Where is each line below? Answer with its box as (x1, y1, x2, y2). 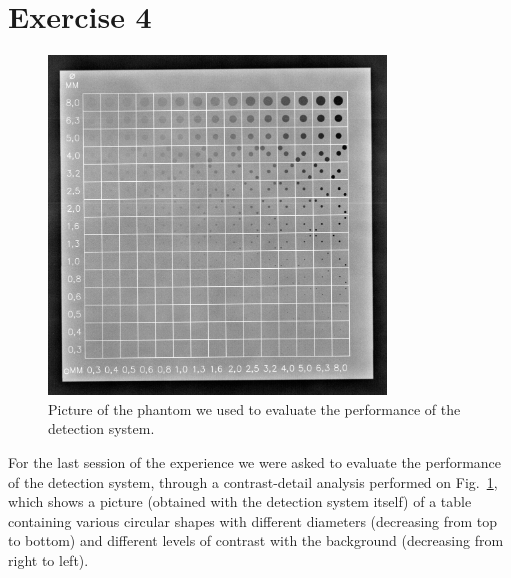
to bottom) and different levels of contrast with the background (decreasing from (8, 530, 504, 551)
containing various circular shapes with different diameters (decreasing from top (8, 510, 498, 531)
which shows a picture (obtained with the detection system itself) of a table (8, 491, 472, 512)
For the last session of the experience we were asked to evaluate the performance (8, 452, 502, 473)
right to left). (8, 550, 89, 571)
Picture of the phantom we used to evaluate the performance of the (48, 398, 461, 419)
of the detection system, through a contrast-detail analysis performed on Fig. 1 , (8, 471, 498, 492)
